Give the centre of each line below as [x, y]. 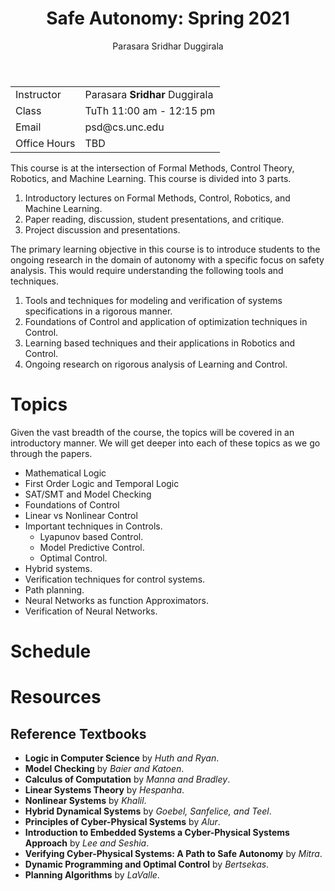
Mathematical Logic [65, 473]
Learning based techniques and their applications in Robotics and [160, 343]
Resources [56, 697]
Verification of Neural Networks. [91, 611]
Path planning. [54, 589]
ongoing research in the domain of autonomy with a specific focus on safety [167, 259]
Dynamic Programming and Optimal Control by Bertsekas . [147, 864]
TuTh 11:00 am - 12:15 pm [150, 110]
